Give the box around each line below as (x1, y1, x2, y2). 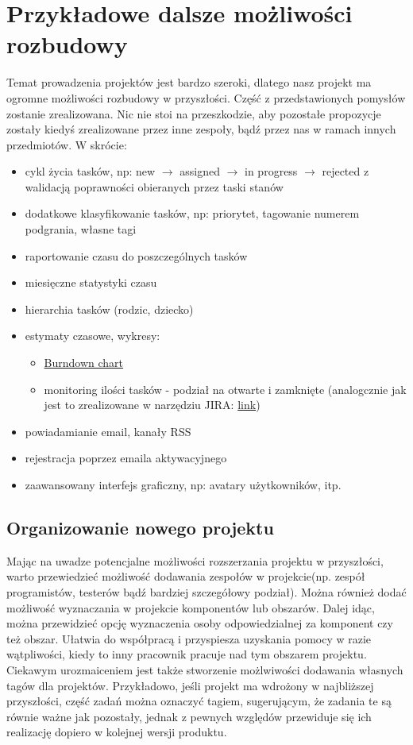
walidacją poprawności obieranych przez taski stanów (25, 178, 284, 195)
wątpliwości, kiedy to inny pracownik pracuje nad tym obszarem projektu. (6, 646, 367, 662)
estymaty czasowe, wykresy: (25, 327, 160, 344)
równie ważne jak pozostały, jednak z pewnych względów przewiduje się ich (6, 708, 372, 724)
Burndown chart (44, 354, 124, 371)
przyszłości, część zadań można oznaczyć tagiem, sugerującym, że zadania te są (6, 693, 392, 709)
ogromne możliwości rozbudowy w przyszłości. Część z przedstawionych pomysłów (6, 89, 406, 106)
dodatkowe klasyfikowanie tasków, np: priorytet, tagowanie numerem (25, 205, 360, 222)
